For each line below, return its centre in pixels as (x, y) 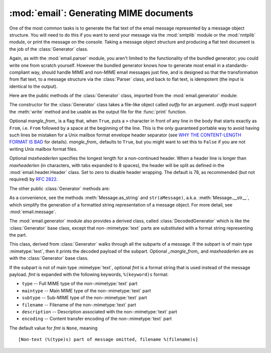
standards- (237, 65)
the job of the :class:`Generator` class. (49, 49)
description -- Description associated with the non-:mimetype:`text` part (100, 312)
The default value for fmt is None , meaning (53, 328)
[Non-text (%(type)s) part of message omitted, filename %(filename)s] (108, 339)
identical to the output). (33, 86)
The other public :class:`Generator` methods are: (60, 189)
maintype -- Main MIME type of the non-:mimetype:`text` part (86, 290)
